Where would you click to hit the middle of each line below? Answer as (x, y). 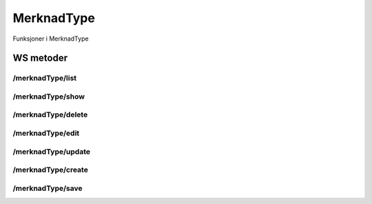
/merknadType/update (52, 152)
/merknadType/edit (46, 133)
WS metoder (40, 58)
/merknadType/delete (50, 115)
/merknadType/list (45, 78)
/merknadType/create (51, 170)
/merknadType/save (48, 188)
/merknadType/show (49, 96)
